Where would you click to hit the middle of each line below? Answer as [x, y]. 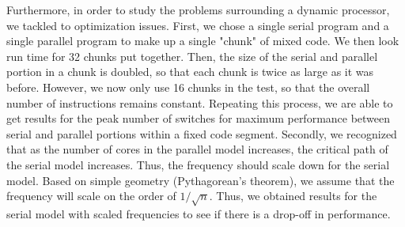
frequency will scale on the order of [91, 196]
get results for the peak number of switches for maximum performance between [199, 118]
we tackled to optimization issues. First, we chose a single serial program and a [198, 25]
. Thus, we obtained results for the [293, 196]
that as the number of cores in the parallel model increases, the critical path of [197, 149]
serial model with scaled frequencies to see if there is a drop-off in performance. [199, 213]
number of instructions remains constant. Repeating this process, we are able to [200, 102]
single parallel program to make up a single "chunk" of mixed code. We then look [203, 41]
